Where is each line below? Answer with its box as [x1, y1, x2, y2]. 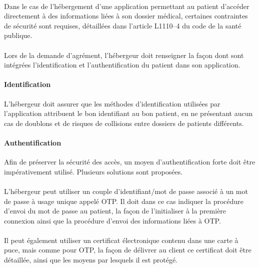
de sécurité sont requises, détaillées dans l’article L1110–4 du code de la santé [4, 20, 241, 30]
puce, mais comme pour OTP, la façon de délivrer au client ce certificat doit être [4, 244, 251, 255]
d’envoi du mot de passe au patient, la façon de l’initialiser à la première [4, 205, 226, 216]
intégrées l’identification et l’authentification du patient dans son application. [4, 59, 240, 70]
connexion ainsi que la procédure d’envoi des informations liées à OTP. [4, 215, 221, 225]
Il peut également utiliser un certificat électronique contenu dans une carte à [4, 234, 238, 245]
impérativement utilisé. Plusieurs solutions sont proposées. [4, 166, 183, 176]
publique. [4, 30, 32, 40]
